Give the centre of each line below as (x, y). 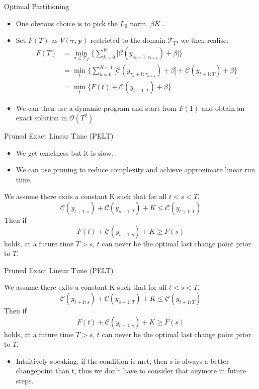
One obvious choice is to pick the (67, 23)
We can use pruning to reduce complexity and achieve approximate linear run (136, 170)
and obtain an (223, 108)
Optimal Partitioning (36, 6)
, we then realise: (202, 40)
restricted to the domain (128, 40)
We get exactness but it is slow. (64, 152)
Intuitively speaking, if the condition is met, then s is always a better (122, 361)
